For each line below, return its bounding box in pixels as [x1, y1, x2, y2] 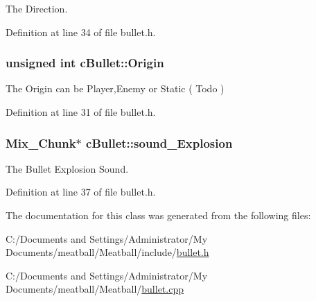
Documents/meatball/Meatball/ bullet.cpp [6, 282, 184, 296]
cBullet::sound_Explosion [86, 134, 233, 151]
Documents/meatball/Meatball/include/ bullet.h [6, 245, 209, 259]
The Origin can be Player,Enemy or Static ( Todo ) [6, 81, 225, 96]
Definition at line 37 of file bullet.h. [6, 184, 156, 199]
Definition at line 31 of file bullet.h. [6, 105, 156, 119]
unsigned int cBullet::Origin [6, 54, 164, 71]
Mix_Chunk [6, 134, 76, 151]
